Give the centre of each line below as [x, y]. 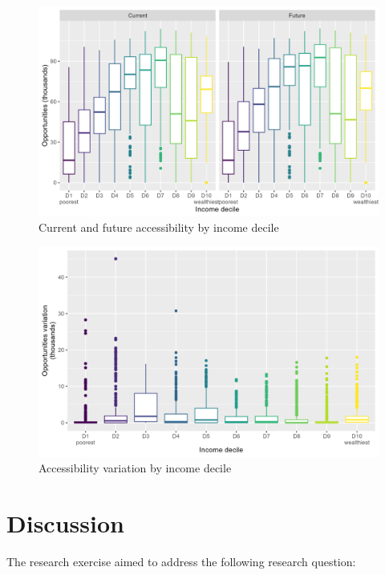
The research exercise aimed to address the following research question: [181, 561]
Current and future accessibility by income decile [159, 227]
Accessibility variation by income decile [135, 468]
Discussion [65, 522]
